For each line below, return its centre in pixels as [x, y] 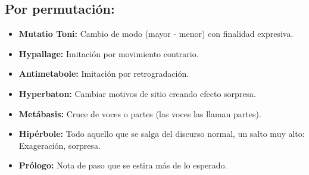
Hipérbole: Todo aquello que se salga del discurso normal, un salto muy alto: [162, 134]
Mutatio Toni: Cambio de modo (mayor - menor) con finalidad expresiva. [156, 34]
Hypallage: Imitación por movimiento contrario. [109, 53]
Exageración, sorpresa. [60, 145]
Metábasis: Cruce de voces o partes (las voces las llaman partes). [140, 113]
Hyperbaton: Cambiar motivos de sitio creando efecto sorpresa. [137, 93]
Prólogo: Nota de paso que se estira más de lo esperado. [123, 165]
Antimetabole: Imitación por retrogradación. [104, 74]
